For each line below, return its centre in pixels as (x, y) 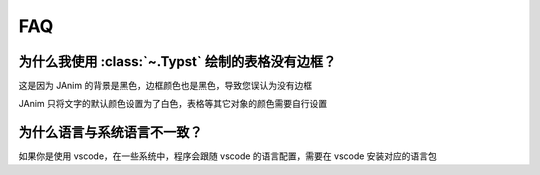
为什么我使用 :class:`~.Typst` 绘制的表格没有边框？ (177, 61)
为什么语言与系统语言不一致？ (110, 132)
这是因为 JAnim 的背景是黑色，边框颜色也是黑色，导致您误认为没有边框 (165, 86)
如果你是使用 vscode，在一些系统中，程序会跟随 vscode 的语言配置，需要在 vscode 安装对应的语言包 (227, 156)
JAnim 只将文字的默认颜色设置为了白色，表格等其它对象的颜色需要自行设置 (173, 104)
